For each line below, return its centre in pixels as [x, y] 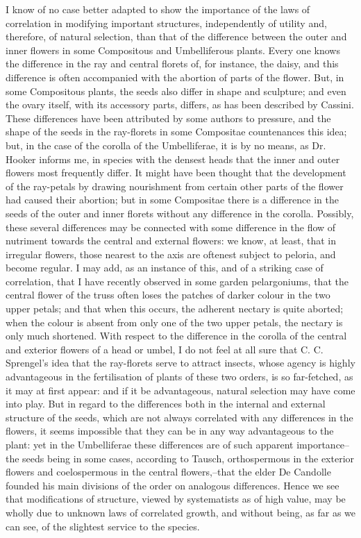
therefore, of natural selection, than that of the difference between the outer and [176, 36]
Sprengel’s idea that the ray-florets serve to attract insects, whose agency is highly [180, 363]
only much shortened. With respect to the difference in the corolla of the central [176, 336]
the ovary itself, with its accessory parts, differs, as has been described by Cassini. [180, 104]
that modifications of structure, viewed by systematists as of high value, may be [176, 499]
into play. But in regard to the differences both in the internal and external [166, 404]
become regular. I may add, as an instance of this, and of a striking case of [165, 268]
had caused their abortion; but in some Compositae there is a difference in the [172, 200]
